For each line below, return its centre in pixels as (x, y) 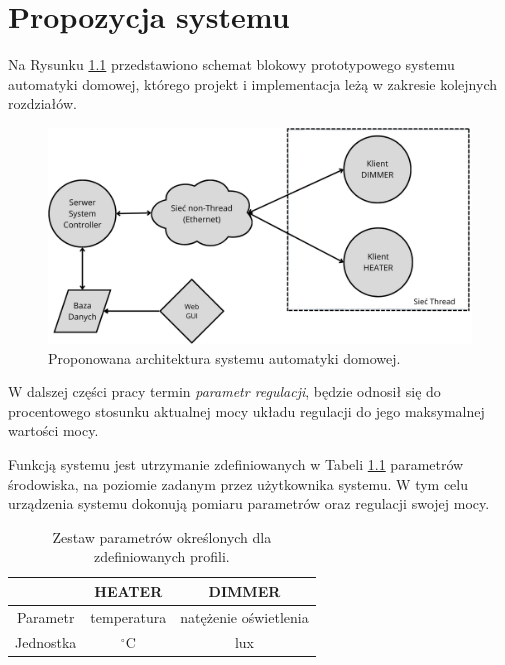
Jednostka (46, 641)
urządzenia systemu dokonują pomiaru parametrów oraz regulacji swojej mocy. (249, 503)
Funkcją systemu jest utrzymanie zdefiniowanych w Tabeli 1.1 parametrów (236, 464)
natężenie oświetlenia (244, 616)
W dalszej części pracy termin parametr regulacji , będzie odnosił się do (224, 391)
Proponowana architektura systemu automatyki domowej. (224, 357)
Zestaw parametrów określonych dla (162, 536)
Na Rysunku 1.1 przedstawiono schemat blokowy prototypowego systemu (231, 64)
